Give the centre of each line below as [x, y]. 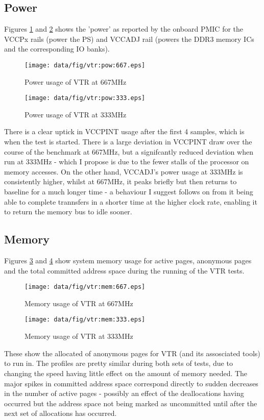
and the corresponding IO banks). [57, 49]
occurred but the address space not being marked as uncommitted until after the [131, 403]
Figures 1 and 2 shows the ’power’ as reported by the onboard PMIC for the [124, 29]
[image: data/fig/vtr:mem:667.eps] [85, 287]
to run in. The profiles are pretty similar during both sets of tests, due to [118, 363]
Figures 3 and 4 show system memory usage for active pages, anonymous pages [128, 261]
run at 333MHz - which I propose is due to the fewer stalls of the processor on [127, 162]
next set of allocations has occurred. [61, 413]
